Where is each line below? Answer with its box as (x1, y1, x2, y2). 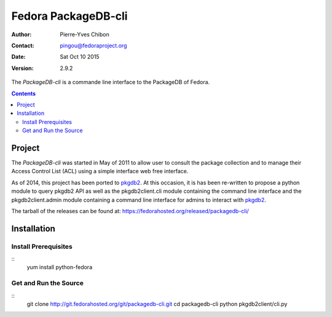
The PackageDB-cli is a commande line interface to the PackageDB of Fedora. (11, 79, 210, 86)
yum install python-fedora (26, 264, 92, 271)
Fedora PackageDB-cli (11, 9, 128, 23)
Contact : (11, 42, 35, 49)
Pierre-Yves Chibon (60, 31, 110, 38)
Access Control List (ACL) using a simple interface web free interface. (11, 168, 189, 175)
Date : (11, 53, 26, 61)
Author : (11, 31, 32, 38)
